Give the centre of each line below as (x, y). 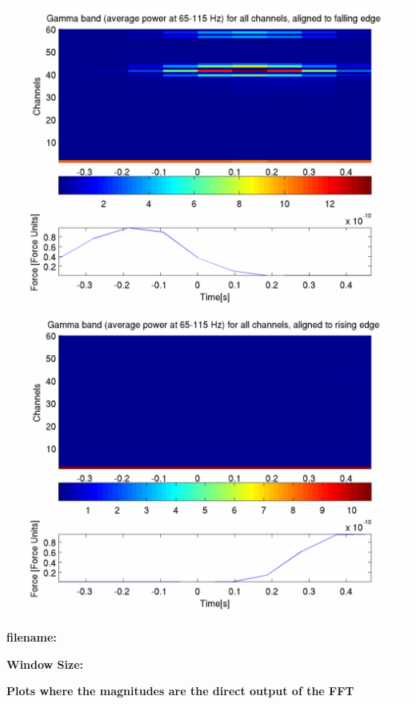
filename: (32, 637)
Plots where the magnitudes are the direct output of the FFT (180, 691)
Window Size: (45, 664)
